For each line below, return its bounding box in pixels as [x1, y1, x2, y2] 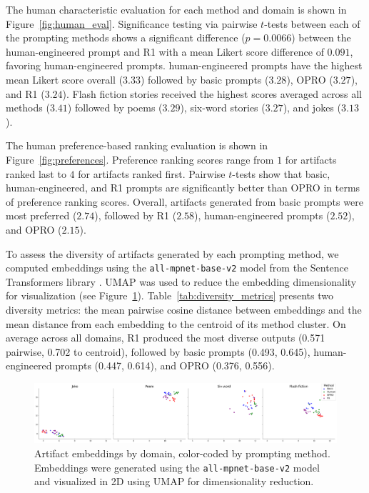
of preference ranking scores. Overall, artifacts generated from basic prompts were [6, 194, 363, 209]
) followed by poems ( [67, 100, 163, 115]
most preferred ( [6, 208, 77, 223]
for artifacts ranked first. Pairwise [78, 166, 226, 181]
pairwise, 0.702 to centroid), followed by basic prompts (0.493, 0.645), [6, 344, 310, 359]
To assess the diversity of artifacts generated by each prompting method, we [6, 246, 339, 261]
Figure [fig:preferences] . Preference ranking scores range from [6, 151, 274, 166]
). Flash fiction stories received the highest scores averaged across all [62, 86, 362, 101]
